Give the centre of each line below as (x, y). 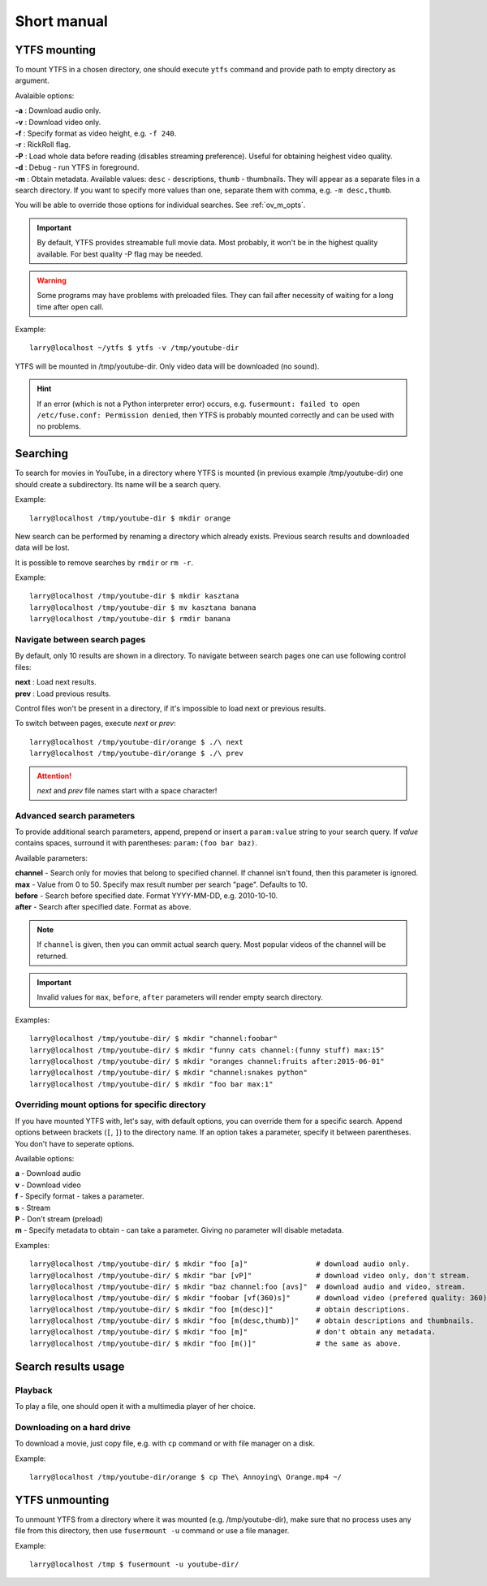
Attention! (54, 776)
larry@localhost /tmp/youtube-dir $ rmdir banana (130, 619)
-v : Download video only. (58, 122)
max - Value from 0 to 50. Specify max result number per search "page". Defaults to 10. (162, 884)
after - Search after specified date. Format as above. (103, 907)
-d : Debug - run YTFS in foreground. (77, 167)
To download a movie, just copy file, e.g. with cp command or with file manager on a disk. (165, 1443)
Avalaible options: (45, 95)
